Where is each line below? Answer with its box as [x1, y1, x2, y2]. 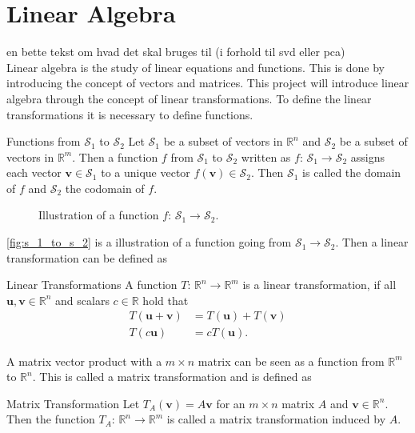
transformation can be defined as [6, 249, 167, 266]
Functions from [6, 133, 81, 150]
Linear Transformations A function [6, 276, 178, 293]
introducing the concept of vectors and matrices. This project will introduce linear [6, 74, 409, 91]
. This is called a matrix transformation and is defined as [32, 368, 312, 385]
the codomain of [65, 179, 145, 196]
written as [241, 148, 291, 165]
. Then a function [72, 148, 158, 165]
